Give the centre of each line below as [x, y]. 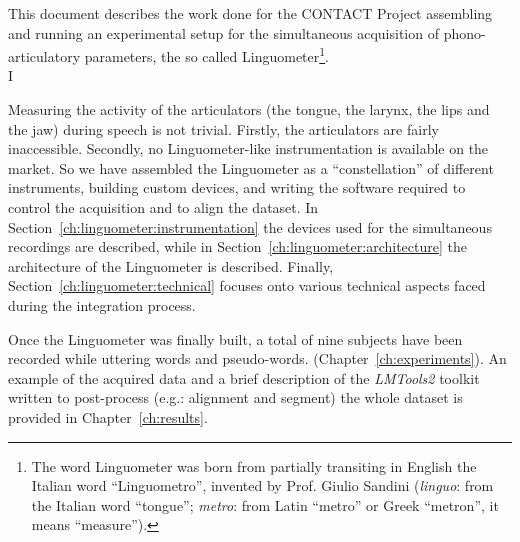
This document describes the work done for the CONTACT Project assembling [250, 13]
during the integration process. [102, 304]
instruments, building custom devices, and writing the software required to [237, 187]
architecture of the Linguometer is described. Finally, [171, 265]
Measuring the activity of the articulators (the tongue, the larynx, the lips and [249, 109]
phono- [464, 32]
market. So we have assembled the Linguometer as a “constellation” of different [251, 167]
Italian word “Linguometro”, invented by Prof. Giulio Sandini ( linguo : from [262, 485]
